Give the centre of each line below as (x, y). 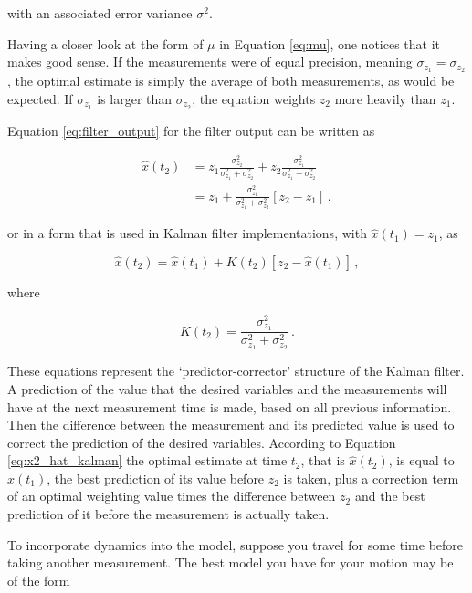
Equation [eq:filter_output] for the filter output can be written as (191, 130)
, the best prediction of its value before (156, 478)
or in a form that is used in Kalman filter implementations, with (187, 233)
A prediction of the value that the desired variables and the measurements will (227, 388)
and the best (390, 496)
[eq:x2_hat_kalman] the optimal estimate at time (147, 460)
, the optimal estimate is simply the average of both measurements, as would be (231, 81)
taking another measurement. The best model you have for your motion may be (231, 562)
